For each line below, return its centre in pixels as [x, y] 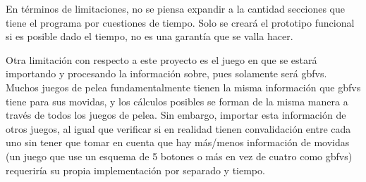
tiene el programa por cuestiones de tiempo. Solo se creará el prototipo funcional [180, 22]
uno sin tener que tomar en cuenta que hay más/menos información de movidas [178, 142]
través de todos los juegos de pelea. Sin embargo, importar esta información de [176, 115]
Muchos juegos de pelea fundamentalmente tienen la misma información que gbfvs [183, 87]
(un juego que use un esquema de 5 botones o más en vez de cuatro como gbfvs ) [179, 156]
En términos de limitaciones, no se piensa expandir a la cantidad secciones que [175, 8]
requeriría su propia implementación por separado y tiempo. [135, 170]
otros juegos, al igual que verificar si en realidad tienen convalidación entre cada [178, 128]
